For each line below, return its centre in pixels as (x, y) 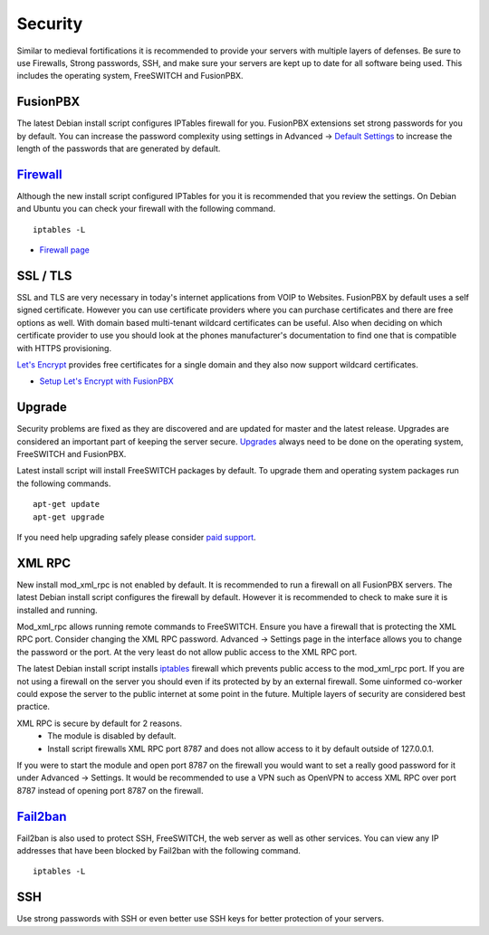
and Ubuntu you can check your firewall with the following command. (146, 209)
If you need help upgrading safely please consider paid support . (137, 537)
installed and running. (58, 610)
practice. (33, 707)
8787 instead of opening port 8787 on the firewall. (110, 790)
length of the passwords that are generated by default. (119, 148)
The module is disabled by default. (112, 736)
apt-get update (67, 504)
